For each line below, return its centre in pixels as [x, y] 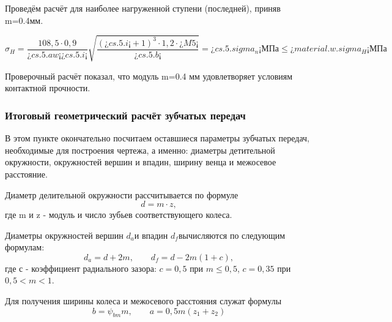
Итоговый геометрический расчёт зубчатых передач [125, 115]
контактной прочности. [48, 88]
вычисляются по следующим [232, 235]
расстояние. [26, 174]
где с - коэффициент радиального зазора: [81, 268]
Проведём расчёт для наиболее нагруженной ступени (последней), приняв [143, 8]
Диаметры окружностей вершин [64, 235]
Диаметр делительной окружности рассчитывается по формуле [122, 194]
